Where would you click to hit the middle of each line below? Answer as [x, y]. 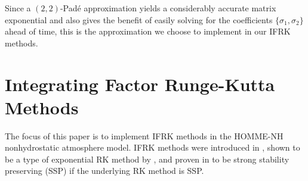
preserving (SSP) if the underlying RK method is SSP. [104, 171]
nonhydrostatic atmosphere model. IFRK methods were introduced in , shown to [153, 147]
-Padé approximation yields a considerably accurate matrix [168, 8]
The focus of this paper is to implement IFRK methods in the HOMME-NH [144, 135]
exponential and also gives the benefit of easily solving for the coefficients [139, 19]
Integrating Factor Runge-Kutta [140, 84]
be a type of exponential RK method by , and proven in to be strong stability [147, 159]
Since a [18, 8]
